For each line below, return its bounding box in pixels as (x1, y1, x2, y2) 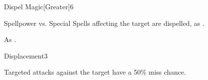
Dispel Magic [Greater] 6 (4, 1, 74, 11)
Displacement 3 (4, 50, 48, 60)
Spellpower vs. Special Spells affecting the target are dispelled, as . (4, 18, 205, 28)
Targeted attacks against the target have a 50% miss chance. (4, 67, 186, 77)
